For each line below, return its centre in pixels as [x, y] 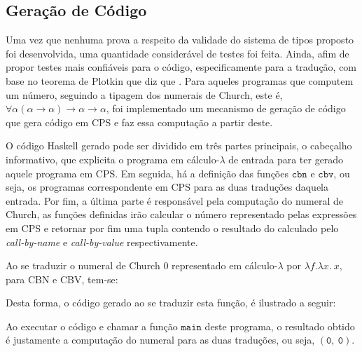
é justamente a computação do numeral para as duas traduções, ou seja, [160, 340]
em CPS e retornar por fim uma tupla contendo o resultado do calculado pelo [172, 228]
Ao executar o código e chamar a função [92, 326]
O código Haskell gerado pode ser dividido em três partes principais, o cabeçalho [179, 145]
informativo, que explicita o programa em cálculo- [113, 159]
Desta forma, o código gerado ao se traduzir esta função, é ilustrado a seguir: [171, 303]
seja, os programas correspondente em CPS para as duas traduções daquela [167, 187]
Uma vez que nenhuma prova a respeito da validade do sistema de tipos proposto [180, 40]
